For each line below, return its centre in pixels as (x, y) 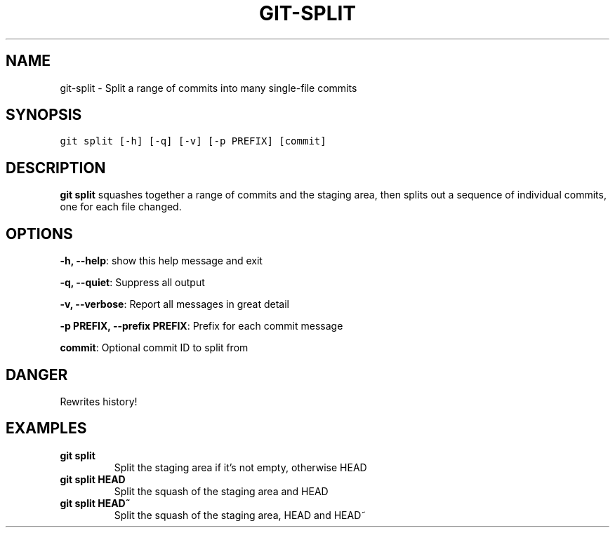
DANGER (37, 375)
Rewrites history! (99, 401)
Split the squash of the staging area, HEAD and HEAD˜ (240, 515)
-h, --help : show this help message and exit (161, 261)
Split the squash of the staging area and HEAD (221, 491)
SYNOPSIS (44, 115)
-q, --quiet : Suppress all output (132, 283)
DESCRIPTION (56, 168)
